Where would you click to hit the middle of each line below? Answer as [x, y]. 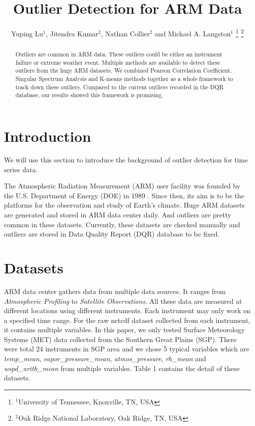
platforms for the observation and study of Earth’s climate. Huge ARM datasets [125, 205]
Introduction [48, 136]
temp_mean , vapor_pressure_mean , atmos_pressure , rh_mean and [105, 359]
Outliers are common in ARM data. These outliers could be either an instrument [119, 54]
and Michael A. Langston [193, 33]
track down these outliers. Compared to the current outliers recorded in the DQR [119, 87]
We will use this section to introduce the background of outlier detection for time [126, 160]
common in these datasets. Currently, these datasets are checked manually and [122, 224]
